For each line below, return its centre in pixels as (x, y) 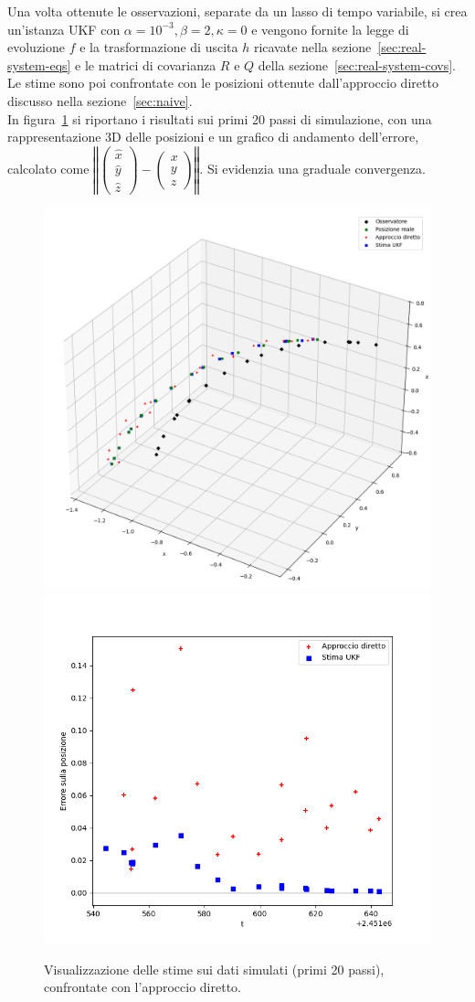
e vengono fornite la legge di (330, 29)
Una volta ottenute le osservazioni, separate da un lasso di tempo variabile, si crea (237, 11)
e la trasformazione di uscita (159, 47)
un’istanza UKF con (64, 29)
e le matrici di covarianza (146, 64)
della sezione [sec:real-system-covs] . (357, 64)
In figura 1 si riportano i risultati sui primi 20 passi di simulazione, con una (220, 118)
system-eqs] (39, 64)
